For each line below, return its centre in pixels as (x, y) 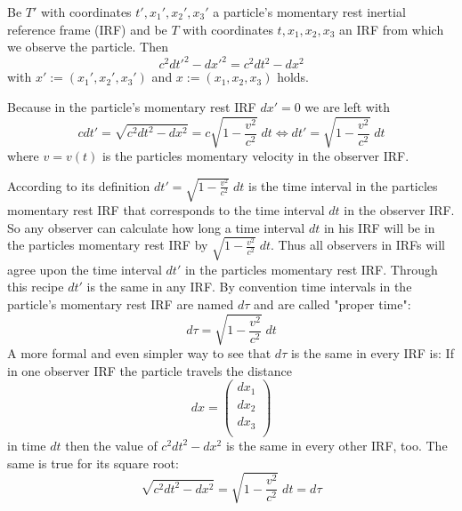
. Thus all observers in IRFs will (358, 245)
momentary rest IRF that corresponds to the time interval (166, 210)
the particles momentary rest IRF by (108, 245)
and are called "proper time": (332, 304)
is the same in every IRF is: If (372, 353)
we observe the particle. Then (88, 47)
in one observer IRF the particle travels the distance (150, 370)
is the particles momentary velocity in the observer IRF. (255, 156)
